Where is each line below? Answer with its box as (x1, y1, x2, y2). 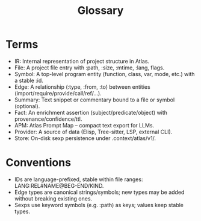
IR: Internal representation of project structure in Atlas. (14, 57, 150, 65)
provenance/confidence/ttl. (14, 115, 82, 123)
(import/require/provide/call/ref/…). (14, 89, 102, 97)
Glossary (77, 4, 124, 18)
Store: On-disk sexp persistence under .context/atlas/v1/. (14, 134, 156, 142)
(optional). (14, 102, 40, 109)
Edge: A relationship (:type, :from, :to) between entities (14, 83, 151, 91)
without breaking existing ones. (14, 194, 93, 202)
